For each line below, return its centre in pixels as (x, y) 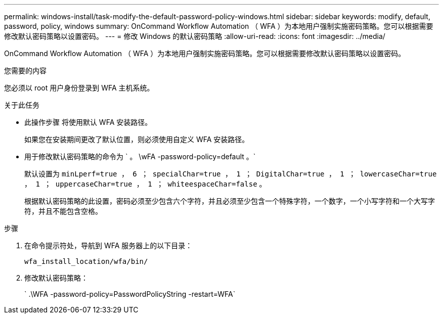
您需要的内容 (25, 71)
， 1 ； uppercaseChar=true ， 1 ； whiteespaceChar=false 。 (145, 184)
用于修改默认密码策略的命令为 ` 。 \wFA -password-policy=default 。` (140, 156)
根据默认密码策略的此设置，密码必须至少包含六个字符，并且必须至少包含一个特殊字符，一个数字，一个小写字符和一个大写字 (230, 201)
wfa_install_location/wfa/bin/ (86, 261)
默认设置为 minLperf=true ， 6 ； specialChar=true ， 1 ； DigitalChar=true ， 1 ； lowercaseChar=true (231, 174)
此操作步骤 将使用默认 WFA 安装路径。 (88, 122)
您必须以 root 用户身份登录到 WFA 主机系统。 (79, 88)
